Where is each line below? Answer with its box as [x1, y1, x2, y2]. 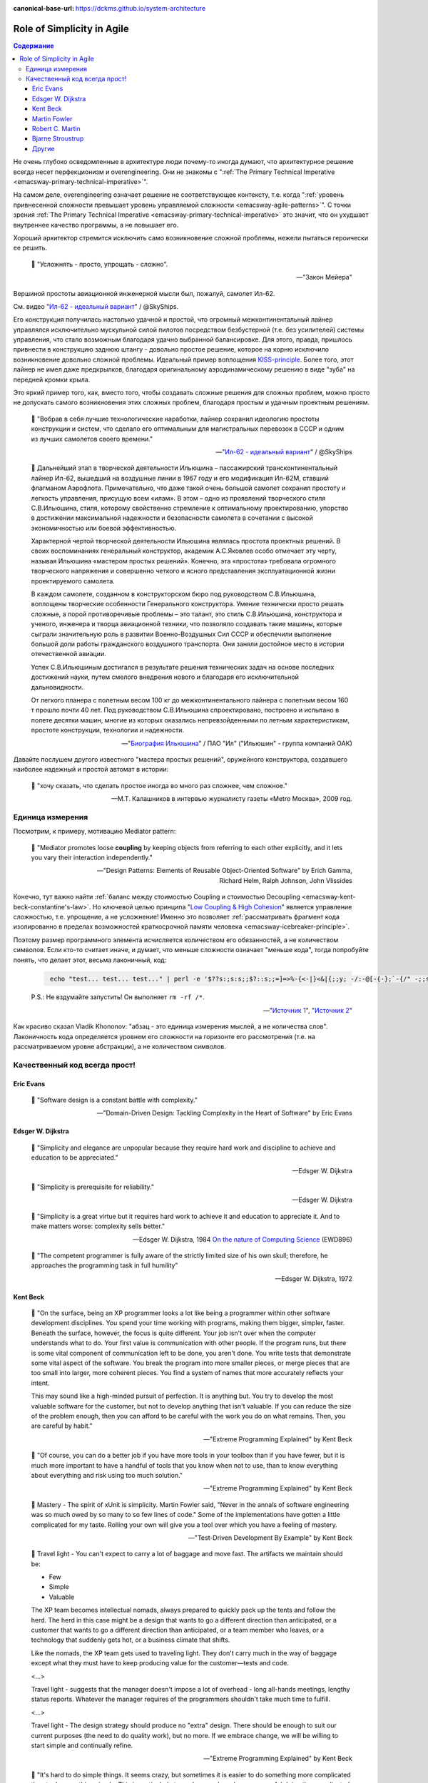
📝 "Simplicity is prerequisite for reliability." [31, 1182, 155, 1191]
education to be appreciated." [31, 1153, 119, 1162]
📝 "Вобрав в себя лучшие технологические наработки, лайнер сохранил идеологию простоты [31, 414, 320, 423]
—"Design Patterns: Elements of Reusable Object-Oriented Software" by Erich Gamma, [96, 867, 352, 875]
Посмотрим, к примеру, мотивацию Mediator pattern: [13, 827, 176, 836]
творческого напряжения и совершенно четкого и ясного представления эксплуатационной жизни [31, 567, 335, 576]
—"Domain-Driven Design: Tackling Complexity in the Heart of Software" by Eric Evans [96, 1109, 352, 1118]
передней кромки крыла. [13, 375, 91, 384]
